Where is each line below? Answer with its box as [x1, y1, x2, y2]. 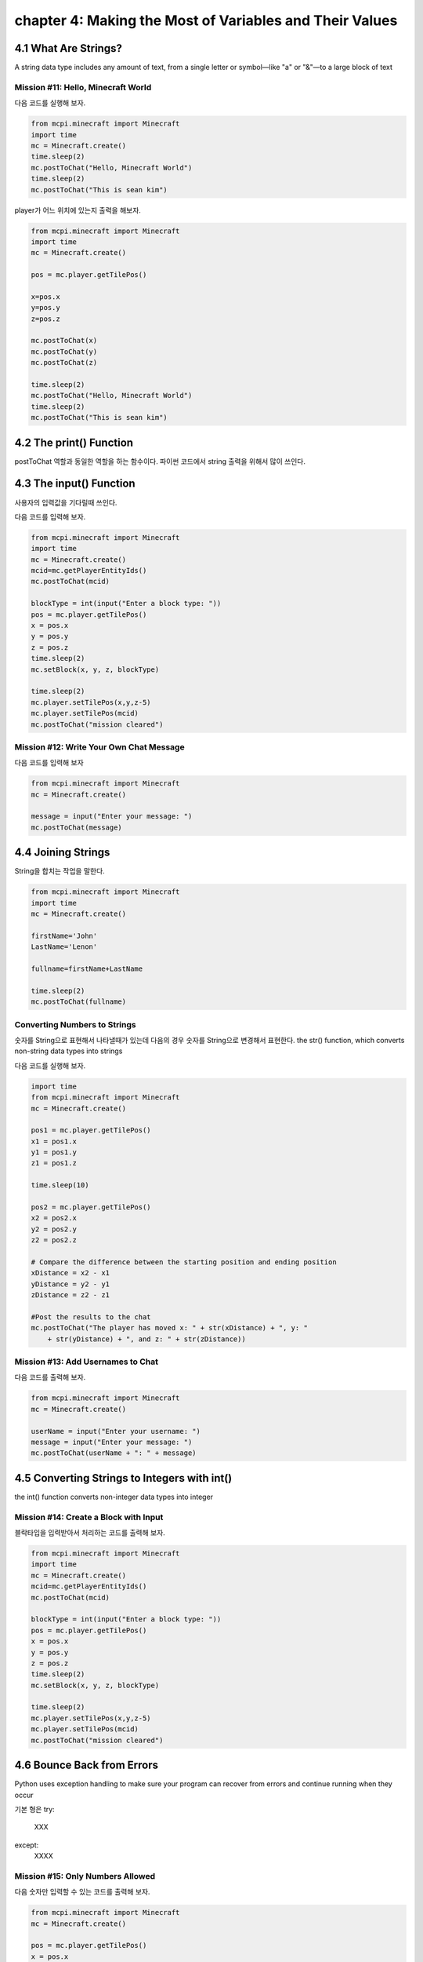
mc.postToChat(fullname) [31, 997, 127, 1006]
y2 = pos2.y [31, 1224, 78, 1234]
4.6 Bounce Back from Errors [14, 1759, 158, 1772]
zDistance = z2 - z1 [31, 1291, 110, 1300]
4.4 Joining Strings [14, 846, 110, 859]
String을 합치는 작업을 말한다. [14, 866, 105, 876]
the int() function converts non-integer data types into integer [14, 1492, 214, 1501]
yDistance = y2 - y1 [31, 1279, 110, 1289]
